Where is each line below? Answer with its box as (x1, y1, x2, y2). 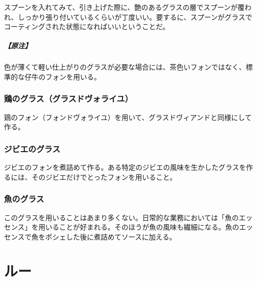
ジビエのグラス (4, 142, 61, 155)
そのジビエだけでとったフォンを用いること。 (31, 171, 177, 182)
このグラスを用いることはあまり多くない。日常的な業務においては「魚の (4, 212, 239, 222)
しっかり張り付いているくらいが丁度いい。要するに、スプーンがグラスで (18, 11, 253, 22)
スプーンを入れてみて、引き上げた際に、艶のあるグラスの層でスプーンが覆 (4, 2, 245, 12)
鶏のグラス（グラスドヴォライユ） (4, 92, 133, 105)
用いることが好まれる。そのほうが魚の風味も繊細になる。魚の (38, 222, 239, 232)
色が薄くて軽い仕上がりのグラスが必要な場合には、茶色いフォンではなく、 (4, 62, 246, 72)
